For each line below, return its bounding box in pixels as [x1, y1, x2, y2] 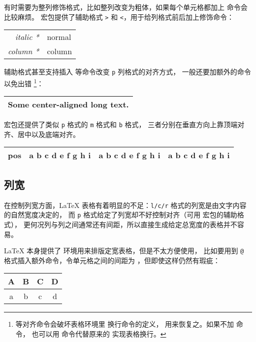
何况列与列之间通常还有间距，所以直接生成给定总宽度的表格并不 [30, 219, 237, 229]
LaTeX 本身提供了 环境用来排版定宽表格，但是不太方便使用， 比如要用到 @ [4, 245, 244, 256]
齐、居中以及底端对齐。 [4, 129, 80, 139]
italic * [15, 31, 39, 43]
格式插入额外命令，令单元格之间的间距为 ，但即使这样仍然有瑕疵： [4, 255, 220, 265]
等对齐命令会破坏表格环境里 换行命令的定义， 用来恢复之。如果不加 [15, 319, 234, 329]
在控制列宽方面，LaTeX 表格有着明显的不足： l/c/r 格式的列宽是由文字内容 [4, 200, 247, 210]
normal [47, 31, 71, 43]
